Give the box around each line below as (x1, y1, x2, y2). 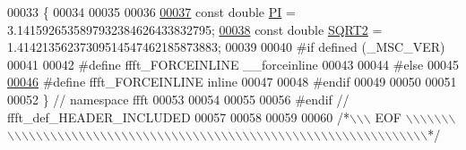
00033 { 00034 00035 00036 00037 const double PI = (7, 3, 296, 21)
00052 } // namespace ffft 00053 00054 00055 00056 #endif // (7, 89, 349, 108)
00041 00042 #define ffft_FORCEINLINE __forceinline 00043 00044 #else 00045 (7, 54, 459, 73)
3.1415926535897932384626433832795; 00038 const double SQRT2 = (7, 20, 383, 38)
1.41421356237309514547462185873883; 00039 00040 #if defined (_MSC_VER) (7, 37, 445, 56)
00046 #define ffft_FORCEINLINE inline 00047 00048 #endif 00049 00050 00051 (7, 72, 457, 91)
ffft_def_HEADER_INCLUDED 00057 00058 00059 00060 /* (7, 107, 349, 126)
